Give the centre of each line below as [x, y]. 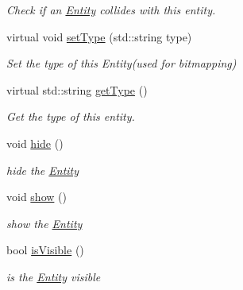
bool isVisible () [45, 250]
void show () [37, 197]
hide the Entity [43, 170]
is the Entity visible [54, 276]
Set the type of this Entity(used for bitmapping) [121, 63]
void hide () [35, 143]
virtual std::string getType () [77, 89]
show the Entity [44, 223]
